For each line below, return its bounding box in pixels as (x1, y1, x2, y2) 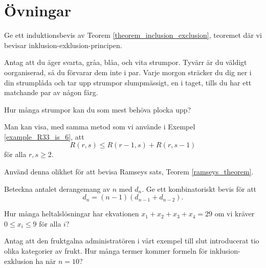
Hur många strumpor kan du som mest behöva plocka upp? (4, 104, 191, 115)
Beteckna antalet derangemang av (4, 183, 110, 194)
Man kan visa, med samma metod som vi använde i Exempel (4, 121, 195, 132)
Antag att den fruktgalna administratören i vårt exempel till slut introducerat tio (4, 235, 259, 246)
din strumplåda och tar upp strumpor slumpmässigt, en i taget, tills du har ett (4, 77, 252, 87)
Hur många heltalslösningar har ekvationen (4, 208, 139, 219)
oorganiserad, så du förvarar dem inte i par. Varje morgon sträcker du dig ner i (4, 66, 252, 77)
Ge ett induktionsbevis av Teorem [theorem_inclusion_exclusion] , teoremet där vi (4, 30, 262, 40)
